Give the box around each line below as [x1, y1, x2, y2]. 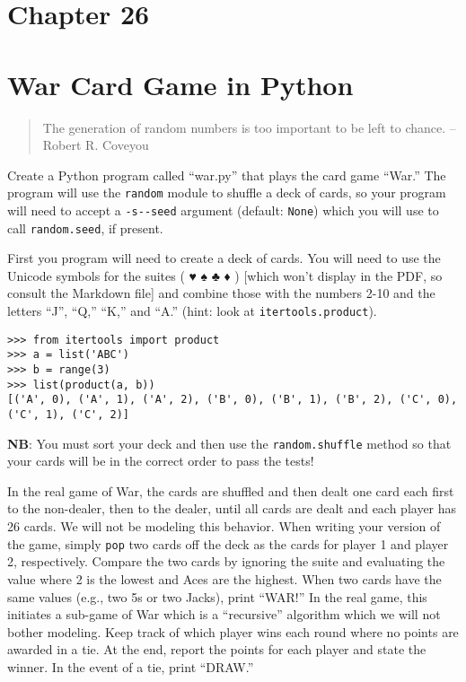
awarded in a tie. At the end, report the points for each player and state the [7, 640, 426, 659]
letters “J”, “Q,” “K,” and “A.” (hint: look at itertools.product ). [7, 302, 377, 320]
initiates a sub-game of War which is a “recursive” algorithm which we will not [7, 605, 441, 624]
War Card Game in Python [7, 66, 354, 102]
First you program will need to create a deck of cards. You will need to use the [7, 249, 441, 267]
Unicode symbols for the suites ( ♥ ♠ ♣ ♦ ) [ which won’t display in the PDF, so [7, 266, 443, 284]
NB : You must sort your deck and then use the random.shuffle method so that [7, 433, 452, 452]
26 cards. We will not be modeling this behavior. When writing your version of [7, 517, 441, 536]
